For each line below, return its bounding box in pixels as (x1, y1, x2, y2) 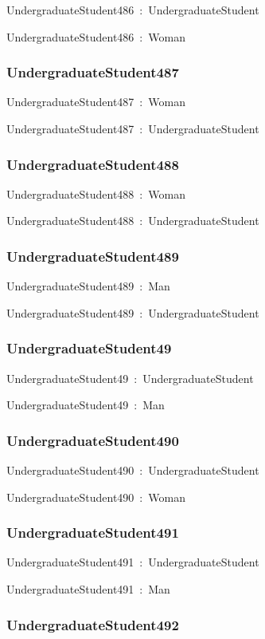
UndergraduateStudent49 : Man (6, 396, 165, 413)
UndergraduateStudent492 (6, 614, 179, 634)
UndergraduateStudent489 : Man (6, 278, 170, 294)
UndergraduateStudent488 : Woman (6, 185, 185, 202)
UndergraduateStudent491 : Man (6, 581, 170, 598)
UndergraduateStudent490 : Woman (6, 488, 185, 505)
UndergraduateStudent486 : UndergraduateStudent (6, 2, 259, 18)
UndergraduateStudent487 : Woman (6, 93, 185, 110)
